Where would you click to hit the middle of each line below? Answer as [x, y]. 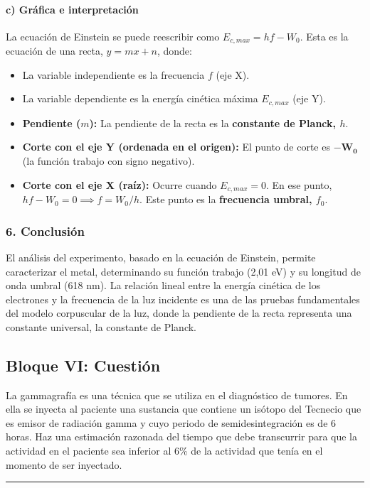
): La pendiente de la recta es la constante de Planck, [213, 123]
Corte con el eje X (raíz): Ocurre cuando [120, 184]
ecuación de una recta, [54, 51]
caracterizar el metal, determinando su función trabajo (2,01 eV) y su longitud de [183, 271]
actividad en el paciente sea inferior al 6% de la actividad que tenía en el [164, 451]
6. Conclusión [45, 231]
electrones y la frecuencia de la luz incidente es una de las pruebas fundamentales [183, 299]
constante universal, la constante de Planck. [101, 326]
